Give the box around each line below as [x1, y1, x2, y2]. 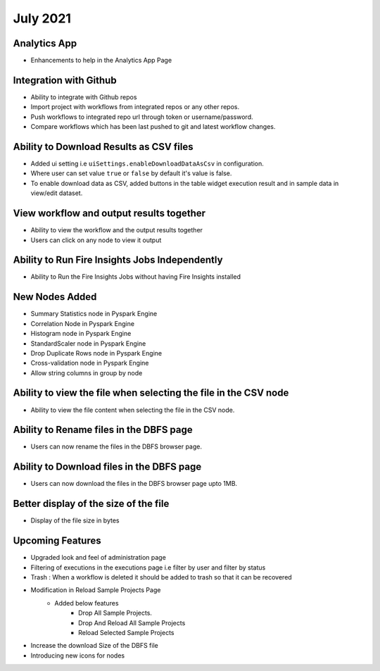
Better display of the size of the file [13, 498, 170, 510]
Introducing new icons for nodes [30, 651, 125, 660]
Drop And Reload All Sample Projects [78, 618, 186, 627]
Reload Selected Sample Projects [78, 628, 175, 636]
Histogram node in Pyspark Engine [30, 330, 132, 338]
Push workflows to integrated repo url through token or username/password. [30, 113, 253, 121]
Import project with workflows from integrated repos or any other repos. [30, 103, 239, 111]
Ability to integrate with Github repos [30, 92, 137, 101]
